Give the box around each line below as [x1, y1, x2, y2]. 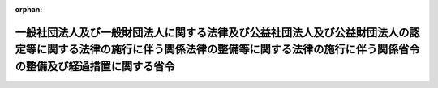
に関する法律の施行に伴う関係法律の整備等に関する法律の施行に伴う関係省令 [36, 43, 420, 57]
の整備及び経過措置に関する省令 [15, 60, 175, 73]
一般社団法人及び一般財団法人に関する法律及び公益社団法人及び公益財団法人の [15, 25, 410, 40]
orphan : [15, 5, 43, 14]
